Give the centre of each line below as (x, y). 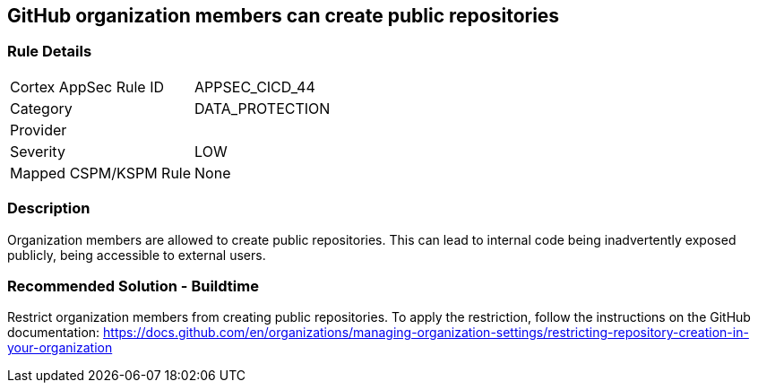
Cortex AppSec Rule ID (87, 87)
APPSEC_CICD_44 (255, 87)
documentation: (54, 333)
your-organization (60, 348)
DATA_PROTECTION (263, 108)
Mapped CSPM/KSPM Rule (101, 173)
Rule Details (50, 52)
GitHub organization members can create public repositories (284, 16)
